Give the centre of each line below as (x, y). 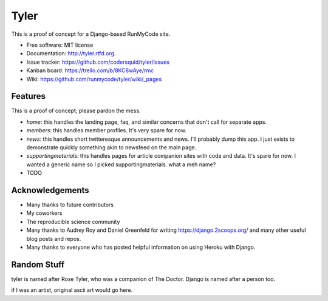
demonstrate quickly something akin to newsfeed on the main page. (111, 147)
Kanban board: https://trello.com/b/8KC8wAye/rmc (90, 70)
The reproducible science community (73, 222)
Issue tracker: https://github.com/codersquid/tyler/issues (98, 62)
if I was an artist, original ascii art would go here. (72, 290)
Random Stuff (38, 264)
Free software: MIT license (60, 45)
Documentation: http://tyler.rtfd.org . (71, 53)
